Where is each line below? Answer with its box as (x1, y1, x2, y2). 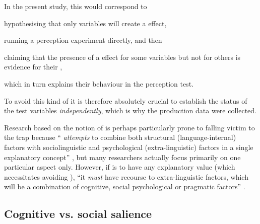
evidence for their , (4, 61, 62, 72)
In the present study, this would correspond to (4, 1, 147, 11)
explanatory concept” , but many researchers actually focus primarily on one (4, 152, 241, 162)
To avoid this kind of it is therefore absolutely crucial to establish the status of (4, 95, 247, 106)
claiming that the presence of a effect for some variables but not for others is (4, 51, 241, 62)
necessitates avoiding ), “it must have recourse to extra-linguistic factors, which (4, 171, 248, 182)
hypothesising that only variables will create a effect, (4, 18, 167, 28)
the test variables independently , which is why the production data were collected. (4, 105, 256, 116)
